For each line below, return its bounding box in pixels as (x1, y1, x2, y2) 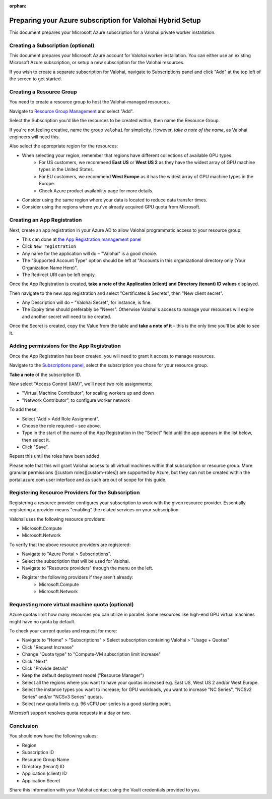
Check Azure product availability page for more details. (39, 187, 154, 194)
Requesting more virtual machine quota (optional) (9, 601, 134, 608)
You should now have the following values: (9, 733, 98, 739)
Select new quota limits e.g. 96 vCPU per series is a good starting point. (22, 701, 171, 707)
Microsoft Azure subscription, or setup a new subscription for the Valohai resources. (9, 60, 185, 66)
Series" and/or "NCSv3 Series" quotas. (22, 694, 103, 700)
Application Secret (22, 777, 60, 783)
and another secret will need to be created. (22, 313, 112, 319)
